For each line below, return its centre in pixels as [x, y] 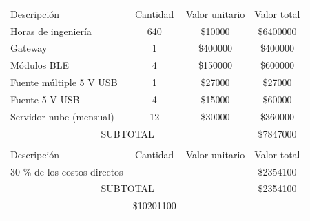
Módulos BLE [40, 65]
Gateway [29, 48]
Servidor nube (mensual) [62, 116]
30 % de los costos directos [67, 171]
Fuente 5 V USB [45, 99]
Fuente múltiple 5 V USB [64, 82]
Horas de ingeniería [51, 31]
